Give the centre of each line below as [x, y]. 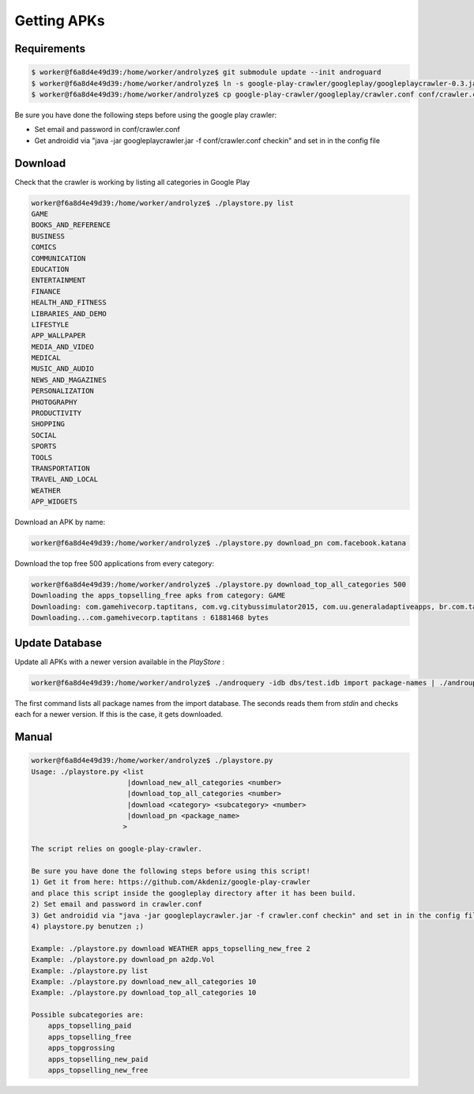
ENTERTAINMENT [58, 280]
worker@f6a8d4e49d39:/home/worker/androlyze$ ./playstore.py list [162, 203]
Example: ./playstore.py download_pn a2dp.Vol [123, 960]
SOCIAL [44, 435]
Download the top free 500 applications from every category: [115, 564]
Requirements [50, 49]
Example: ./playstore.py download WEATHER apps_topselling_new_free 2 [171, 948]
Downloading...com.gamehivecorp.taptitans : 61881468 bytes [150, 618]
